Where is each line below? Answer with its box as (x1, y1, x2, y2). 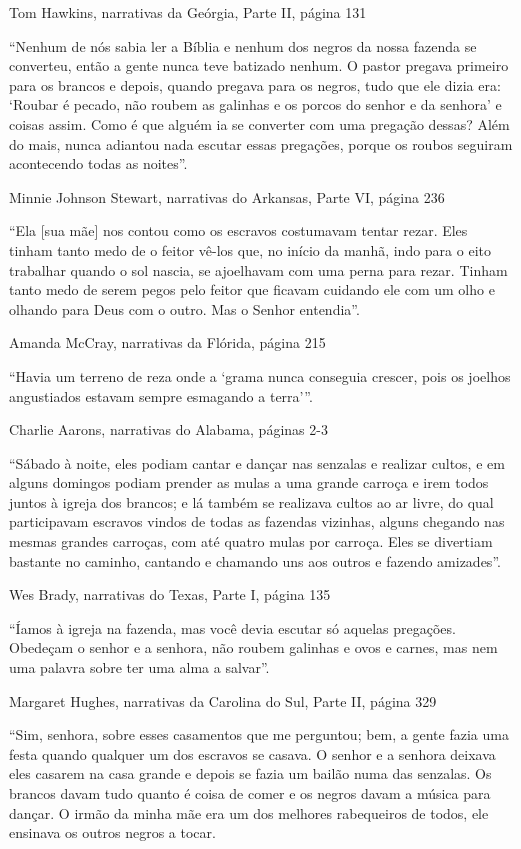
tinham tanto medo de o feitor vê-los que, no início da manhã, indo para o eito (9, 239, 491, 260)
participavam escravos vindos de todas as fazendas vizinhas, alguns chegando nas (9, 511, 505, 532)
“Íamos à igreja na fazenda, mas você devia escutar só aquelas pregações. (9, 617, 456, 638)
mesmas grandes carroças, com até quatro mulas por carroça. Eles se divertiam (9, 531, 493, 552)
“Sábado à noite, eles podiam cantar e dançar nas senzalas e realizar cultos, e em (9, 452, 505, 473)
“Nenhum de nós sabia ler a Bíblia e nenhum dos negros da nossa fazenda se (9, 35, 477, 56)
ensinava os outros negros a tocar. (9, 822, 216, 843)
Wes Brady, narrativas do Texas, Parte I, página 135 (9, 584, 331, 605)
